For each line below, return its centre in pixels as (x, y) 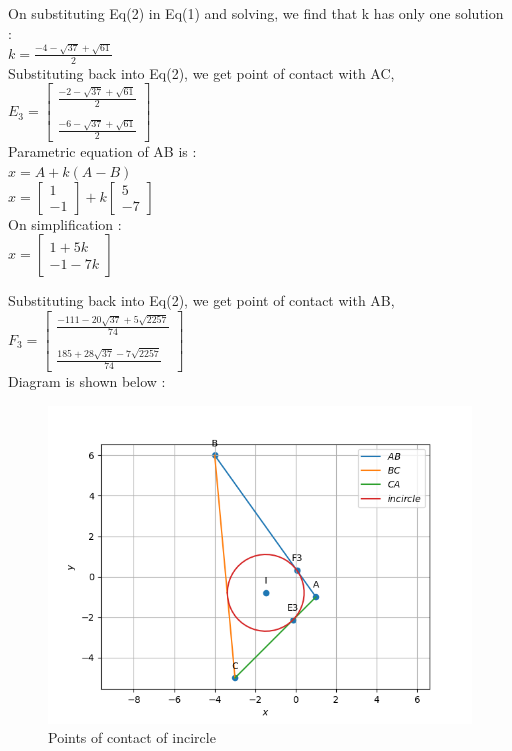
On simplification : (65, 223)
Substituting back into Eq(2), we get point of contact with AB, (201, 300)
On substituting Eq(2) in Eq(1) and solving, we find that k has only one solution (256, 13)
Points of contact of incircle (132, 737)
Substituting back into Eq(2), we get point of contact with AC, (201, 72)
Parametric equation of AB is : (102, 151)
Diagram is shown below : (87, 381)
